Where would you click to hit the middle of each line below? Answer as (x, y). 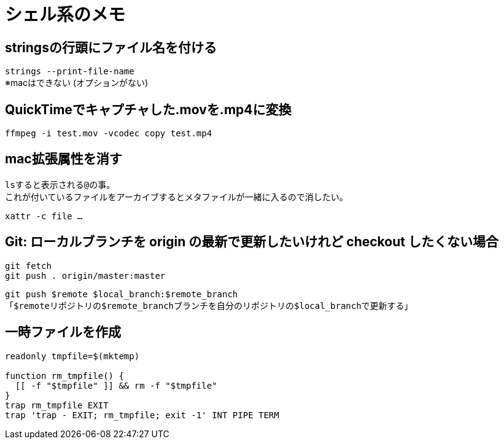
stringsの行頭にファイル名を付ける (111, 47)
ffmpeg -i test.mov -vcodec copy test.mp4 (109, 134)
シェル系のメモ (65, 15)
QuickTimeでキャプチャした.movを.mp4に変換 (148, 109)
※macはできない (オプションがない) (77, 83)
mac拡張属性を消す (64, 159)
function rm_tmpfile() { (64, 376)
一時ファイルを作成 (63, 332)
